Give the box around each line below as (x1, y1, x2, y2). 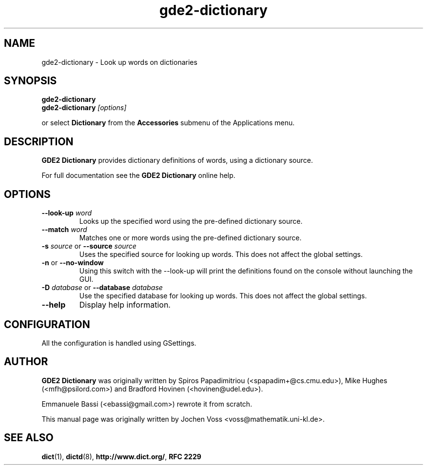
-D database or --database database (41, 283, 163, 292)
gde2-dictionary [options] (41, 103, 127, 112)
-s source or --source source (41, 242, 136, 251)
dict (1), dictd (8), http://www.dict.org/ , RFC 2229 (41, 452, 201, 461)
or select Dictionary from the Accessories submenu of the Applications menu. (41, 118, 295, 127)
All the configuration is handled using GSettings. (41, 338, 196, 347)
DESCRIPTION (4, 135, 74, 148)
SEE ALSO (4, 431, 54, 444)
